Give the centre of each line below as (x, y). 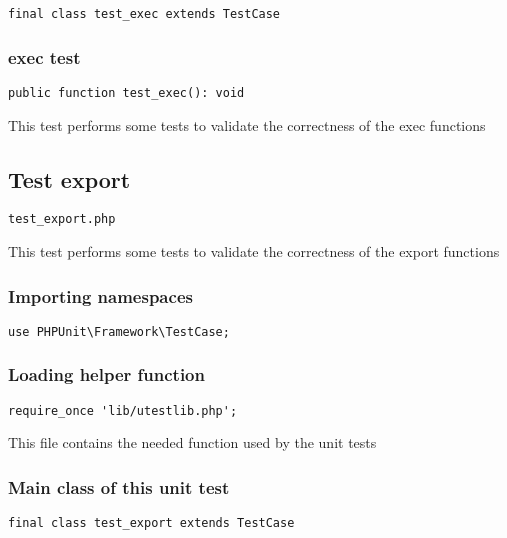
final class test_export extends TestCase (151, 523)
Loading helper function (106, 374)
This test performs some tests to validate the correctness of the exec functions (247, 124)
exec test (44, 56)
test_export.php (62, 219)
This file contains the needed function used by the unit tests (192, 442)
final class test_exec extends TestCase (144, 14)
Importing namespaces (100, 295)
